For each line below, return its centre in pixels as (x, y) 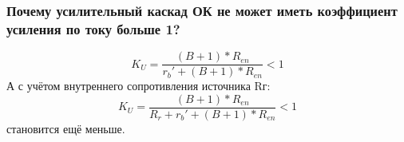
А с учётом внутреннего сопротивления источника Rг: (139, 86)
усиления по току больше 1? (93, 28)
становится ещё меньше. (66, 128)
